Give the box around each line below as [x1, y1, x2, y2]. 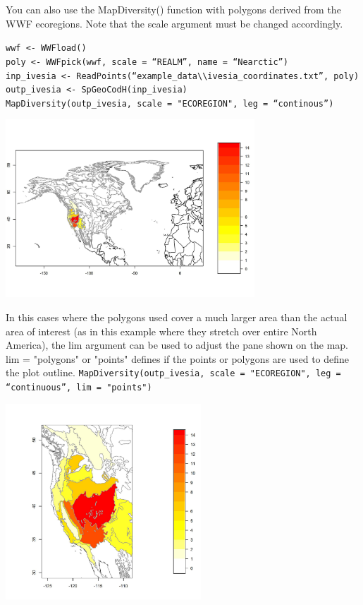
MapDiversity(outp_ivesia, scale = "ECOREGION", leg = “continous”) [6, 98, 334, 109]
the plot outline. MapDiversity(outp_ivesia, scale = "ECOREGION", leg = [6, 365, 341, 380]
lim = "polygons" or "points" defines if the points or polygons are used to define [6, 351, 350, 366]
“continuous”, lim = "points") [6, 382, 152, 393]
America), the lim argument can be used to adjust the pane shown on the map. [6, 337, 349, 352]
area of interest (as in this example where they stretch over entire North [6, 323, 317, 338]
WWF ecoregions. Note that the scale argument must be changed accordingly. [6, 16, 343, 30]
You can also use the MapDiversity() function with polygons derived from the [6, 2, 341, 16]
